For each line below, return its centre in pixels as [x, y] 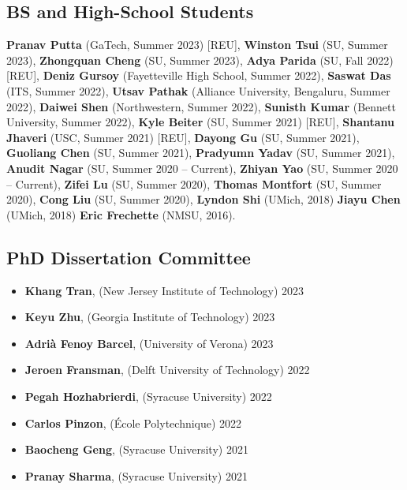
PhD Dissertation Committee [129, 257]
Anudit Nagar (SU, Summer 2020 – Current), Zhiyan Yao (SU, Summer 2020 [202, 168]
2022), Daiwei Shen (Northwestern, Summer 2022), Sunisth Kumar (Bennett [201, 106]
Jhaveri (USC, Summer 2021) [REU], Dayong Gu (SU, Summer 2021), [183, 137]
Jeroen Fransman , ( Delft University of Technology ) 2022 [167, 370]
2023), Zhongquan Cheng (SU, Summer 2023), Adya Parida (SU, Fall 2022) [200, 60]
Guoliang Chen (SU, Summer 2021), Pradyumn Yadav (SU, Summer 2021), [201, 153]
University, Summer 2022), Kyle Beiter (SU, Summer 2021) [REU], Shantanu [201, 122]
